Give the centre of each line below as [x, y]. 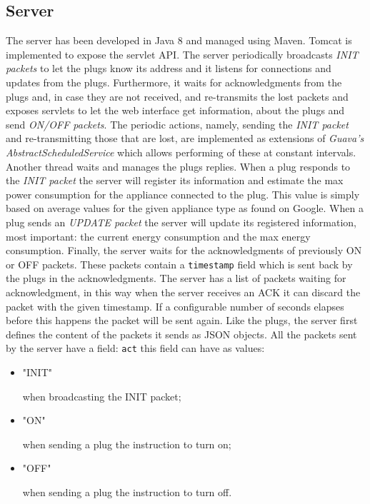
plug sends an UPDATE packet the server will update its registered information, [181, 222]
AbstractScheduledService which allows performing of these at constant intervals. [181, 152]
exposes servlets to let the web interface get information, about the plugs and [175, 110]
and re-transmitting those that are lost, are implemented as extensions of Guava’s [185, 138]
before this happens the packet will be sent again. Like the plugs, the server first [182, 320]
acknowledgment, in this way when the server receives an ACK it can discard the [183, 292]
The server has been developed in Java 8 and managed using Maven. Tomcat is [179, 40]
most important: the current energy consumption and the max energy [158, 236]
